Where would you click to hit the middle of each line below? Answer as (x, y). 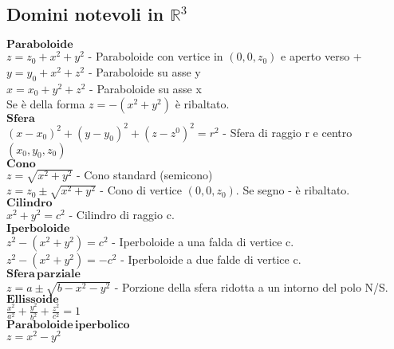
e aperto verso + (321, 56)
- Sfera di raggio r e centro (288, 132)
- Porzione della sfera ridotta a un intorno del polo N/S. (251, 286)
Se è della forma (46, 104)
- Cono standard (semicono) (145, 174)
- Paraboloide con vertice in (156, 56)
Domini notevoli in (85, 14)
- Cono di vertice (141, 190)
